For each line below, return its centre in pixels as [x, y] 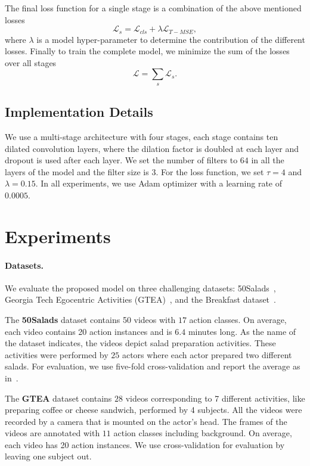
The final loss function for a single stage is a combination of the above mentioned [153, 8]
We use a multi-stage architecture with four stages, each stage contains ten [142, 137]
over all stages [31, 62]
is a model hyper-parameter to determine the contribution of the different [171, 39]
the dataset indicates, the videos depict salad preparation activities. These [140, 343]
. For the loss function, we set [210, 171]
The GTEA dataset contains [58, 398]
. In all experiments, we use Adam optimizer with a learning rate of [159, 183]
